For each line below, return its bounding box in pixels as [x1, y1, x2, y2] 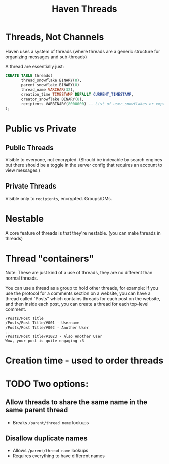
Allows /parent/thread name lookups [12, 447, 89, 453]
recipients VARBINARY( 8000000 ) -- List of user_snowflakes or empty [21, 102, 167, 107]
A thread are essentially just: [5, 63, 64, 69]
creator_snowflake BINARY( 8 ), [21, 97, 84, 102]
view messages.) [5, 167, 40, 173]
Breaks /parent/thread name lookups [12, 419, 89, 425]
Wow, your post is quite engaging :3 [5, 338, 84, 343]
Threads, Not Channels [5, 31, 104, 43]
